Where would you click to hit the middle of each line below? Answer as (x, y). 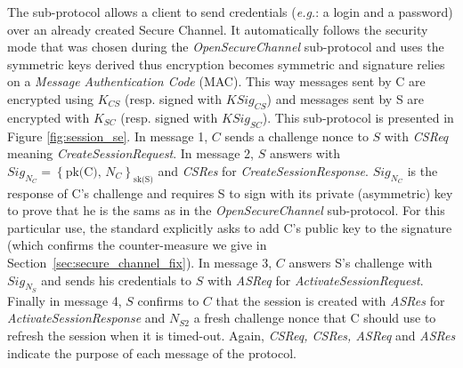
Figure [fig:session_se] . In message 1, (108, 136)
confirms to (168, 300)
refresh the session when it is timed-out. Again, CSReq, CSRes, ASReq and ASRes (231, 335)
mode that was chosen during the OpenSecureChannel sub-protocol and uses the (226, 47)
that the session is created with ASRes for (330, 300)
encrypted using (50, 98)
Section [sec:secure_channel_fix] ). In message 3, (140, 262)
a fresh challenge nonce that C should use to (315, 318)
